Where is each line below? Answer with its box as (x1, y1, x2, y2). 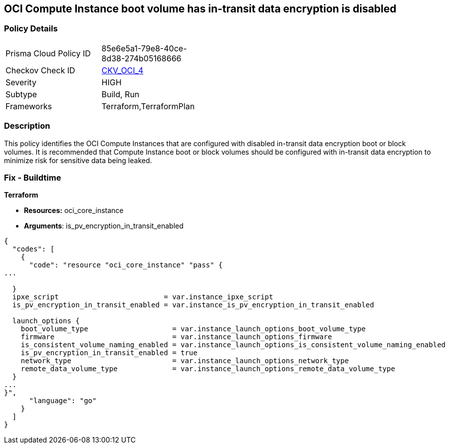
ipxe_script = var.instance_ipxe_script (12, 293, 273, 301)
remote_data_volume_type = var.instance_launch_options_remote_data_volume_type (20, 365, 395, 373)
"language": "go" (29, 397, 97, 405)
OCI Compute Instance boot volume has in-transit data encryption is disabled (4, 2, 397, 15)
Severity (5, 77, 36, 87)
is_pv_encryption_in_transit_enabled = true (20, 349, 198, 357)
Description (4, 121, 50, 131)
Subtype (5, 89, 37, 99)
